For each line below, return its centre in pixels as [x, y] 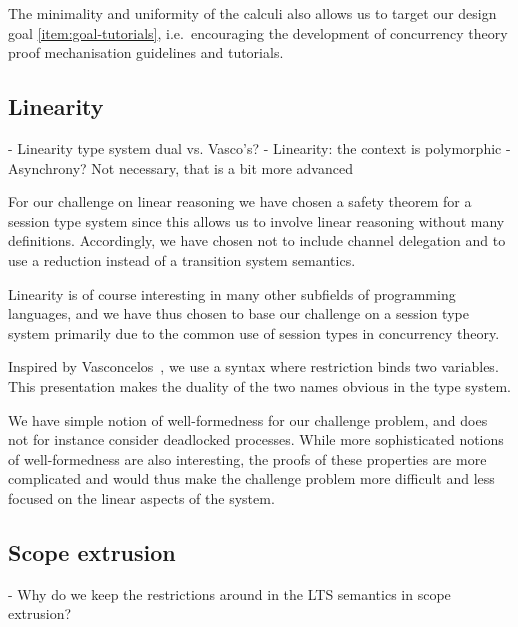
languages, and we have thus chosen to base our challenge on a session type [238, 313]
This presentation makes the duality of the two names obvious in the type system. [259, 385]
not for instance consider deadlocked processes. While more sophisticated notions [256, 439]
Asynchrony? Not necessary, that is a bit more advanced [180, 167]
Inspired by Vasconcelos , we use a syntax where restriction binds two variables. [253, 366]
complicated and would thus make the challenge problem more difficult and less [251, 478]
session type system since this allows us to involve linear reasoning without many [256, 220]
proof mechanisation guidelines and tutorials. [146, 52]
